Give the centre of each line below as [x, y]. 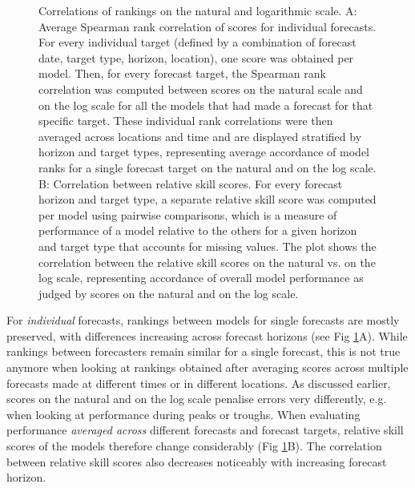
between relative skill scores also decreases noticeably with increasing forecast [197, 461]
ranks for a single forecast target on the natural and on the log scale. [207, 167]
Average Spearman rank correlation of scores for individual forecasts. [207, 26]
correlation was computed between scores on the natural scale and [201, 89]
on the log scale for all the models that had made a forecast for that [206, 105]
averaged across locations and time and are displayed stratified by [200, 136]
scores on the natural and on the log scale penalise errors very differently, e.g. [197, 399]
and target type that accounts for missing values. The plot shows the [207, 246]
